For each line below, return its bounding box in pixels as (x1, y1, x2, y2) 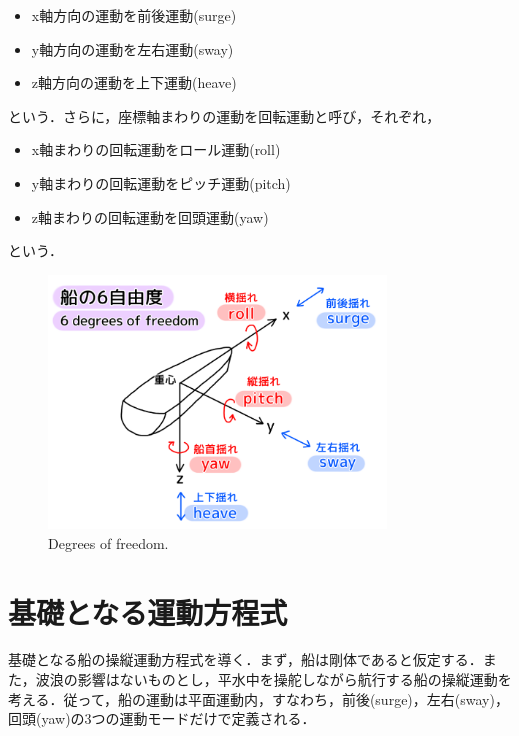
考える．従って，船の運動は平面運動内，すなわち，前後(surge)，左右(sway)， (8, 688, 509, 709)
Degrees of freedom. (48, 532, 169, 553)
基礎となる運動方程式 (8, 591, 288, 632)
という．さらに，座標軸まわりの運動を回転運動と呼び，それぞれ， (8, 105, 441, 126)
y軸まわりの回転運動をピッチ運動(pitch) (31, 172, 291, 193)
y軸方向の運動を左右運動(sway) (31, 38, 234, 59)
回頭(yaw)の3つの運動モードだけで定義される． (8, 708, 316, 729)
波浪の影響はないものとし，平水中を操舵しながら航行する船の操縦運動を (35, 669, 512, 690)
